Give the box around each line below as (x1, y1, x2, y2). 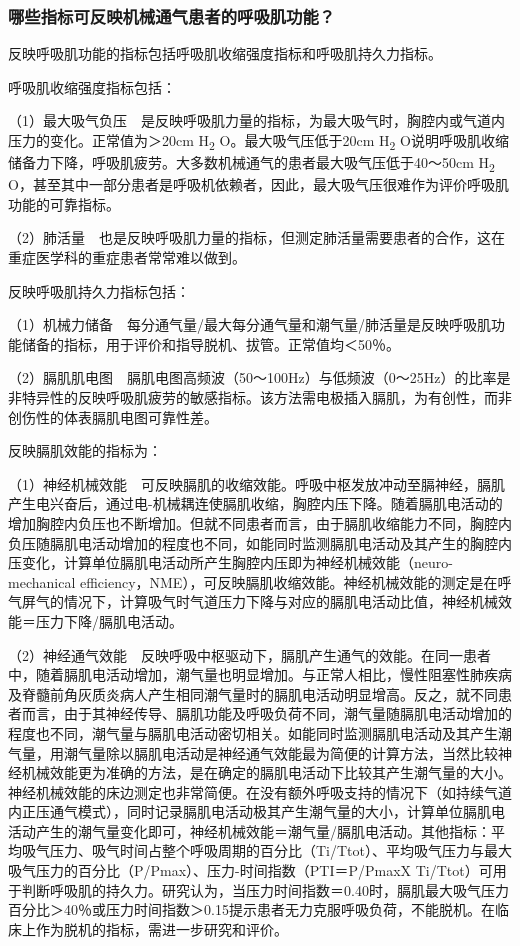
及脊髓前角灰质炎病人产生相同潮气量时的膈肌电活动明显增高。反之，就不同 (8, 683, 498, 704)
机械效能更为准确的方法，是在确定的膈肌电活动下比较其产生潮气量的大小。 (21, 762, 512, 783)
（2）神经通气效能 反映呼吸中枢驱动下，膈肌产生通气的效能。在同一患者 (8, 644, 491, 665)
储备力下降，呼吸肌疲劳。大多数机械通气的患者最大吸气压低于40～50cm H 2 (8, 152, 495, 175)
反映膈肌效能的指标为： (8, 440, 162, 461)
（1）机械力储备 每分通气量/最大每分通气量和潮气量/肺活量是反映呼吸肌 (8, 314, 491, 335)
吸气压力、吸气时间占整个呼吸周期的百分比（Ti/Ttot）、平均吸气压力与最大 (21, 840, 512, 861)
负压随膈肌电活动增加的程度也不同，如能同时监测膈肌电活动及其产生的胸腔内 (8, 532, 512, 553)
